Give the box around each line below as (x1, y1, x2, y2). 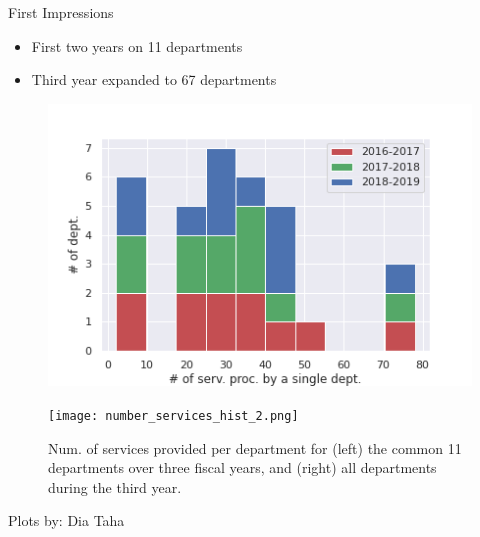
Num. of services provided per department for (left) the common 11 (48, 437, 462, 458)
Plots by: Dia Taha (8, 510, 125, 531)
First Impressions (8, 2, 114, 22)
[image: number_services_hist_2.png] (48, 409, 299, 424)
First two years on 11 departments (31, 35, 243, 56)
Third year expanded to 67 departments (31, 69, 277, 90)
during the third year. (48, 476, 182, 497)
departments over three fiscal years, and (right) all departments (48, 457, 437, 478)
